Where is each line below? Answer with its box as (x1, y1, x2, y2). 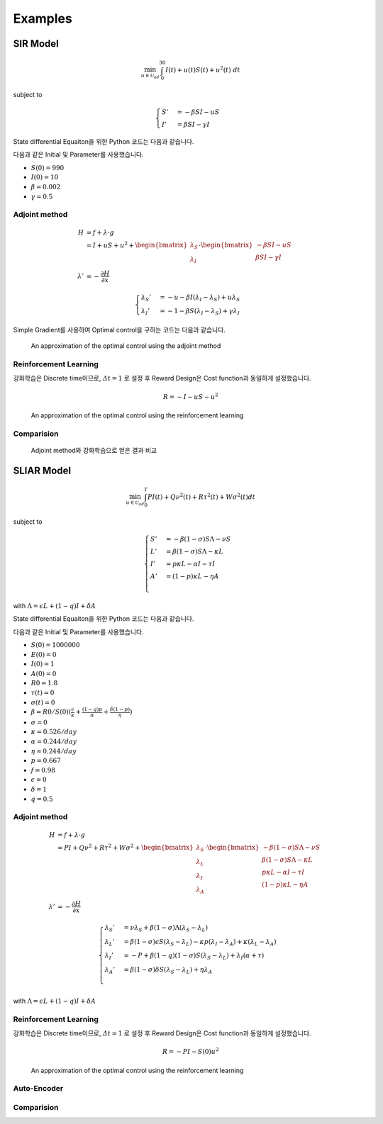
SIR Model (13, 38, 60, 50)
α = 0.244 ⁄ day (30, 738, 77, 746)
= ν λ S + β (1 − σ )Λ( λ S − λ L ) (123, 923, 209, 933)
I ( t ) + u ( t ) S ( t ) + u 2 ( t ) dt (165, 64, 240, 74)
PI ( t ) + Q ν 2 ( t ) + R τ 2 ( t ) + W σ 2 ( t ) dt (148, 492, 255, 501)
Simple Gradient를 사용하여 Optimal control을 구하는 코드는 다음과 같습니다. (13, 325, 226, 334)
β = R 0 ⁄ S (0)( (30, 708, 72, 716)
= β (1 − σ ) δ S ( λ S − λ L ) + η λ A (123, 966, 213, 976)
